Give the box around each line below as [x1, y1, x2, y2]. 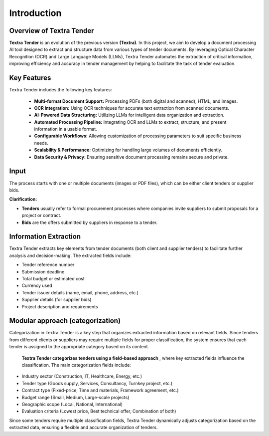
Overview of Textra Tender [9, 26, 94, 35]
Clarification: [9, 196, 37, 202]
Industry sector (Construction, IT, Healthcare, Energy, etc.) [21, 373, 142, 379]
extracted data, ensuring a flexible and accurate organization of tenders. [9, 425, 158, 431]
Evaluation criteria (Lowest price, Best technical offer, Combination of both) [21, 408, 176, 414]
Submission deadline [21, 268, 65, 274]
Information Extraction [9, 232, 81, 241]
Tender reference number [21, 262, 75, 268]
